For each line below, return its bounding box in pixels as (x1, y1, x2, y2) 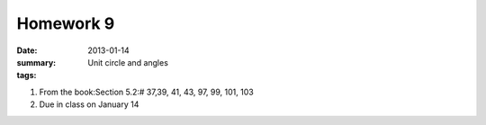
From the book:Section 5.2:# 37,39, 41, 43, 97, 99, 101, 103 (39, 86, 254, 97)
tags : (16, 70, 37, 81)
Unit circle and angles (87, 57, 168, 67)
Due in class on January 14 (39, 99, 139, 110)
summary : (16, 57, 57, 67)
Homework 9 (16, 13, 115, 33)
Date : (16, 45, 38, 56)
